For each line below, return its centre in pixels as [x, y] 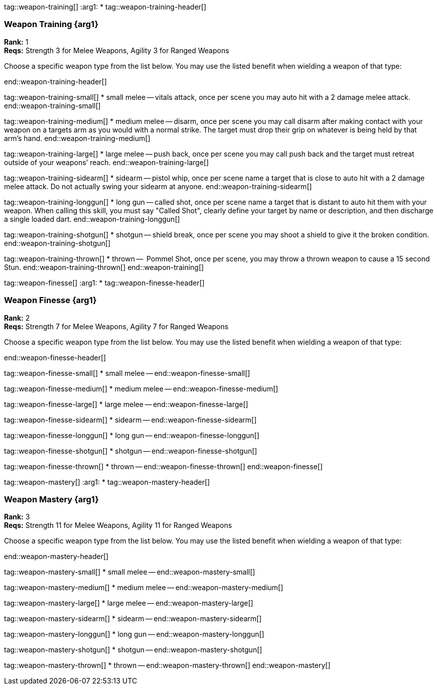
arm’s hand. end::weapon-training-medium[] [77, 138]
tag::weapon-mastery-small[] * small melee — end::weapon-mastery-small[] [130, 572]
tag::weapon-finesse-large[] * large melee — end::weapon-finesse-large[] [126, 404]
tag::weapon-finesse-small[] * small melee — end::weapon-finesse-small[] [127, 373]
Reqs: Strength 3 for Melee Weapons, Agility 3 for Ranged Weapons [117, 50]
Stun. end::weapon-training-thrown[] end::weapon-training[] [104, 267]
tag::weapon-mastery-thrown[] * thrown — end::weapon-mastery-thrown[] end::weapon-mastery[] [167, 665]
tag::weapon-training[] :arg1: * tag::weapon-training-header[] [105, 7]
